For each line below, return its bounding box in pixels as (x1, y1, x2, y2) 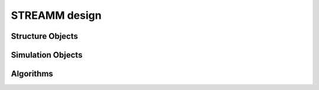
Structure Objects (11, 31, 78, 41)
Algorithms (11, 69, 53, 79)
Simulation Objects (11, 50, 83, 60)
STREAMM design (11, 9, 102, 22)
